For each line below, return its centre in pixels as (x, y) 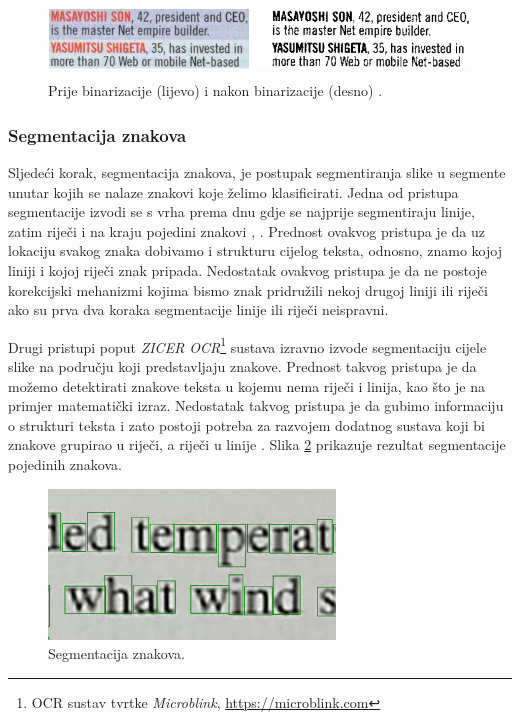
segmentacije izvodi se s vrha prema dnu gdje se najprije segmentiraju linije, (241, 211)
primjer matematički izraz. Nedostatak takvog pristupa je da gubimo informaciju (256, 405)
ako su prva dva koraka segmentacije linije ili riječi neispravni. (198, 309)
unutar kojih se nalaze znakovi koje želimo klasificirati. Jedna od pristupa (233, 191)
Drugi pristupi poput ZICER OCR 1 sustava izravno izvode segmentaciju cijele (247, 345)
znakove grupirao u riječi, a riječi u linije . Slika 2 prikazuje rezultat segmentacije (257, 444)
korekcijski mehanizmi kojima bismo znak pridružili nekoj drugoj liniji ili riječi (248, 289)
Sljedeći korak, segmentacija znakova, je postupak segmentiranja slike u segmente (257, 171)
